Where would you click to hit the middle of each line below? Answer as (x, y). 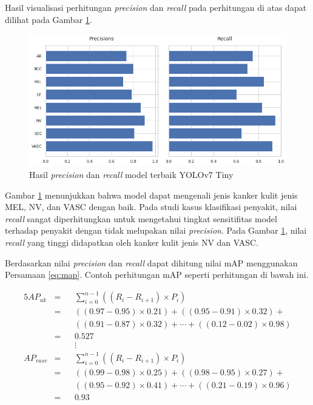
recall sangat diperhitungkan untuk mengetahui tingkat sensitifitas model (141, 218)
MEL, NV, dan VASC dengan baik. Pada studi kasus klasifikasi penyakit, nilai (151, 207)
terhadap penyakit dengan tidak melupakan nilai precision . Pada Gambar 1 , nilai (156, 230)
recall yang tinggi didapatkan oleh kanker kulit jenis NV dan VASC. (132, 242)
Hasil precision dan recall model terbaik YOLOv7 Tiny (131, 174)
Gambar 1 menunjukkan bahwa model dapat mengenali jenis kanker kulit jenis (151, 195)
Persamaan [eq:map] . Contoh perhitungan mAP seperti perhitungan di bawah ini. (157, 275)
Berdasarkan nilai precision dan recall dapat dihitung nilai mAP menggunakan (151, 262)
